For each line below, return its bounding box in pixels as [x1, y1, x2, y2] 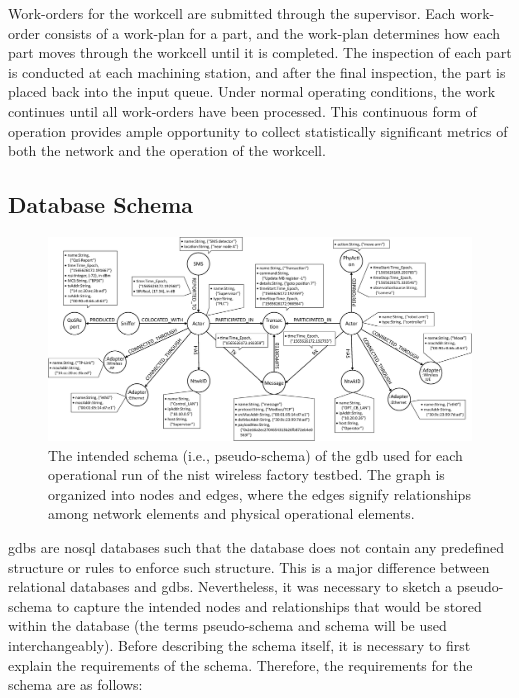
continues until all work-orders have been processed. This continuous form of [8, 100, 477, 121]
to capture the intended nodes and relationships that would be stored [56, 595, 482, 616]
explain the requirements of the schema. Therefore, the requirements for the [8, 654, 473, 675]
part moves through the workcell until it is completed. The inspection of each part [8, 42, 512, 63]
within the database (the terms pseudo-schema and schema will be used [8, 615, 447, 636]
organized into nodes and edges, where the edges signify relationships [48, 483, 471, 504]
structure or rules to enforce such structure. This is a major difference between [8, 556, 490, 577]
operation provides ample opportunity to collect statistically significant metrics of [8, 120, 508, 141]
